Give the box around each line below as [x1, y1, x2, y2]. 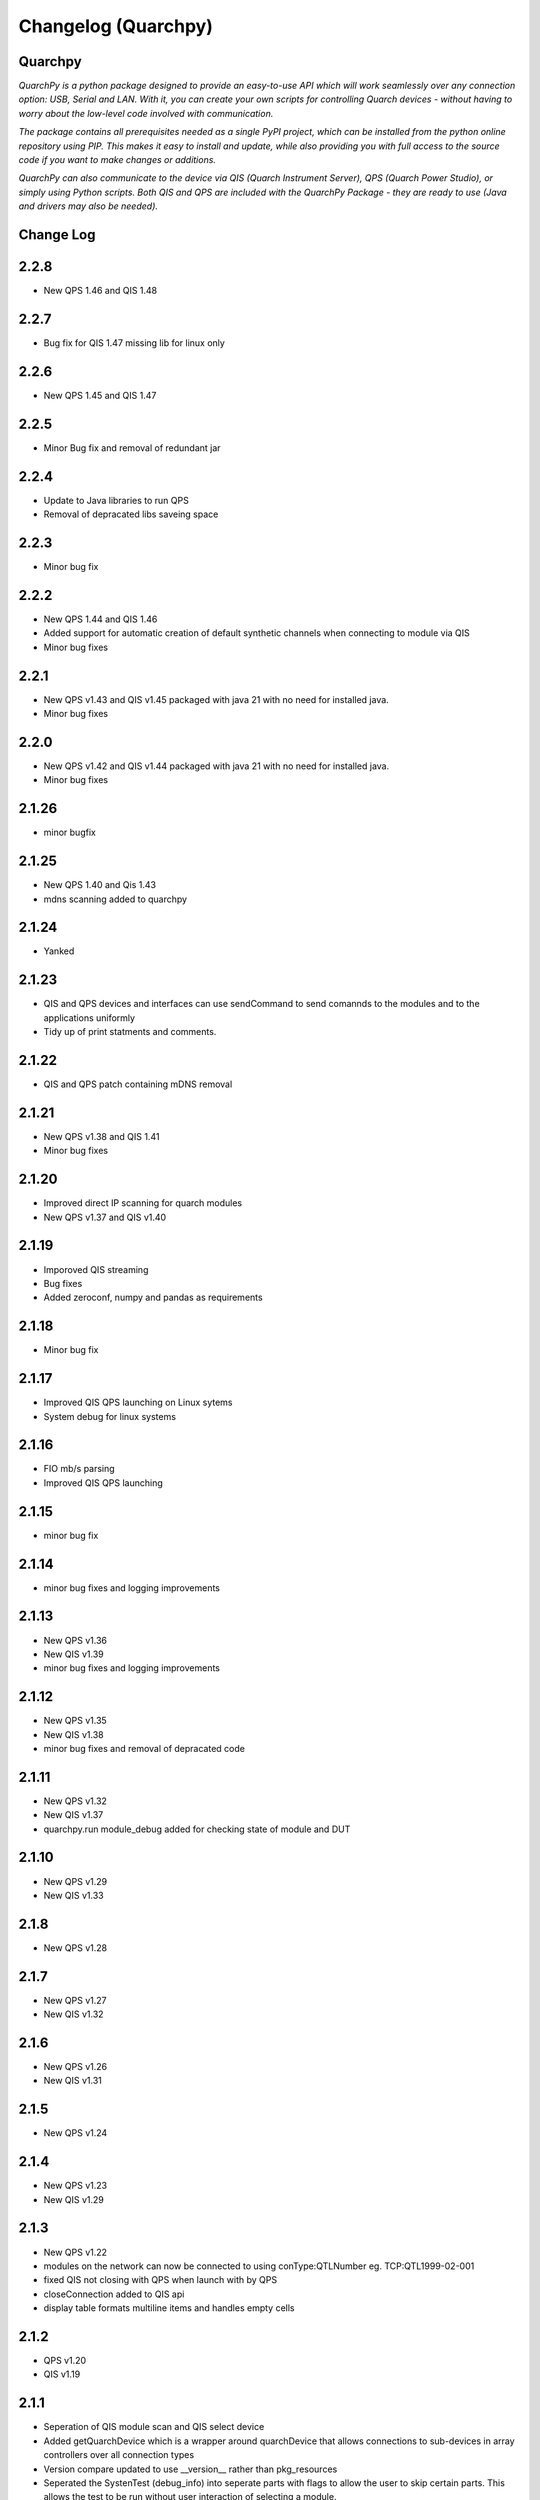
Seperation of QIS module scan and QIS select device [43, 2421, 265, 2433]
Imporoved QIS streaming [43, 1263, 149, 1275]
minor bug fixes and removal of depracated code [43, 1742, 245, 1754]
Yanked [43, 945, 75, 957]
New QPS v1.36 [43, 1634, 107, 1646]
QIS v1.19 [43, 2368, 81, 2380]
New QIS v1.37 [43, 1809, 104, 1821]
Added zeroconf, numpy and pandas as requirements [43, 1291, 264, 1304]
